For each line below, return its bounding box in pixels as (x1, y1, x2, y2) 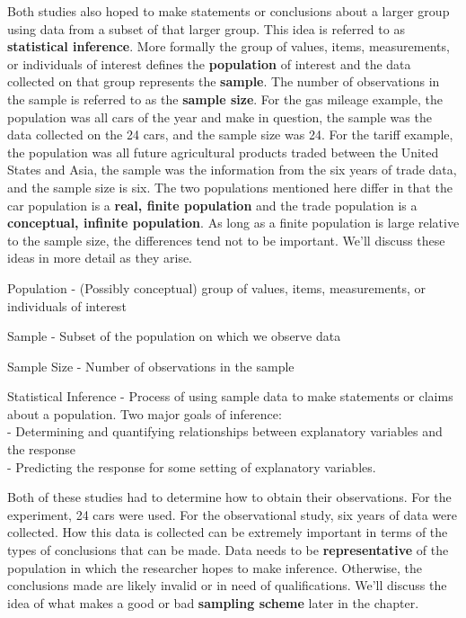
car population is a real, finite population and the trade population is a (7, 195, 418, 214)
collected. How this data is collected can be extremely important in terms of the (7, 523, 448, 542)
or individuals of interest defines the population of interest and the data (7, 54, 411, 73)
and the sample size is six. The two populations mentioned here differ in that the (7, 177, 453, 196)
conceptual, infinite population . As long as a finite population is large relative (7, 213, 460, 232)
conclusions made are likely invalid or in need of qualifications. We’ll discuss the (7, 576, 447, 595)
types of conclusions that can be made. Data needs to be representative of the (7, 541, 449, 560)
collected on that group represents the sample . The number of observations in (7, 72, 440, 91)
